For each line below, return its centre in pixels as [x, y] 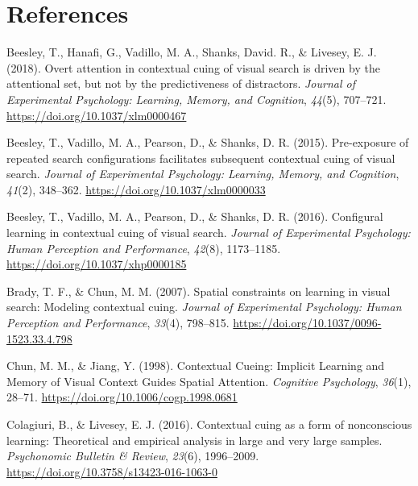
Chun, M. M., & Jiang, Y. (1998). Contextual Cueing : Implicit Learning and [196, 366]
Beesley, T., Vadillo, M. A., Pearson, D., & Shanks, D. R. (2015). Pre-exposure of [208, 142]
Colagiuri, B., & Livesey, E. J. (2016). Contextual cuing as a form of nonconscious [209, 424]
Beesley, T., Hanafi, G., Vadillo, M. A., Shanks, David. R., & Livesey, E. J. [192, 52]
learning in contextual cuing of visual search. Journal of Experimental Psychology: [209, 233]
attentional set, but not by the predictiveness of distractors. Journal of [181, 83]
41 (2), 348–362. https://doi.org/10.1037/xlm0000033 [136, 189]
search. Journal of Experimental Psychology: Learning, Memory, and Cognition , [203, 174]
